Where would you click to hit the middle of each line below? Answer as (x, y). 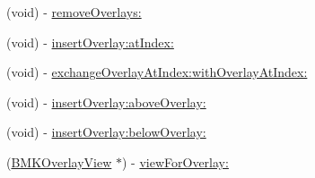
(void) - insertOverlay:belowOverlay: (106, 132)
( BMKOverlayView (59, 161)
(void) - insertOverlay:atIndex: (90, 42)
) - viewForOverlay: (175, 161)
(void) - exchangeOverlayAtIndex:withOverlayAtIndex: (157, 72)
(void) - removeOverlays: (74, 12)
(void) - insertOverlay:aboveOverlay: (106, 102)
